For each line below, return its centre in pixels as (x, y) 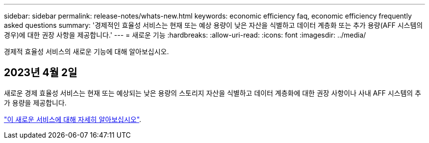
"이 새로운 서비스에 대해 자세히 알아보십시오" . (73, 119)
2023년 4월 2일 (41, 73)
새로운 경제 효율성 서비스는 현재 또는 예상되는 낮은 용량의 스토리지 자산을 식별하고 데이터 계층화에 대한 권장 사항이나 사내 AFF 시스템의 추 (213, 93)
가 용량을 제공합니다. (35, 102)
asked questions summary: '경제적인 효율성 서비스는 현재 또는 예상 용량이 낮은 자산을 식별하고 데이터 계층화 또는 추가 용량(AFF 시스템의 (214, 25)
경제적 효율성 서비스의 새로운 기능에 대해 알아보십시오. (86, 51)
